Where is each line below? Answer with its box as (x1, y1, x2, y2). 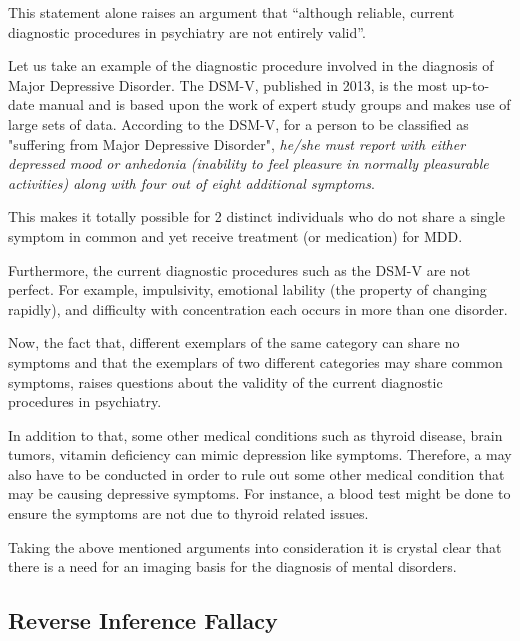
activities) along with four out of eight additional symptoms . (8, 172, 375, 193)
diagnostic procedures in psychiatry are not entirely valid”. (8, 21, 366, 42)
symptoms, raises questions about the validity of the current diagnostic (8, 371, 443, 392)
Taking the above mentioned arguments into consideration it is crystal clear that (8, 536, 502, 557)
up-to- (451, 74, 490, 95)
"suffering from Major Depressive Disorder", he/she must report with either (8, 133, 466, 154)
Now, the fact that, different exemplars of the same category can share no (8, 332, 460, 353)
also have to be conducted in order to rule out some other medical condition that (8, 463, 505, 484)
